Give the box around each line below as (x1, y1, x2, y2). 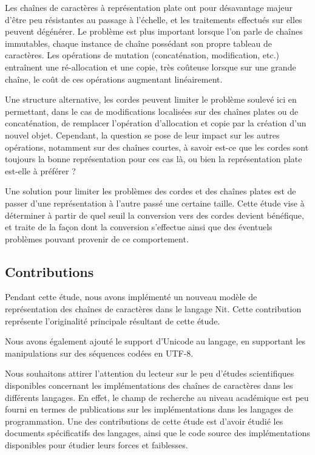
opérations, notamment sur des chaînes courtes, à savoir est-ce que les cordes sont (5, 140, 309, 153)
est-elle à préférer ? (5, 164, 76, 177)
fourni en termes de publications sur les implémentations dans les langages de (5, 403, 293, 416)
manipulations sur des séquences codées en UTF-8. (5, 346, 194, 359)
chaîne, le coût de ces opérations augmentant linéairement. (5, 72, 223, 85)
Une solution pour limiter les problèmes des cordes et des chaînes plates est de (5, 185, 296, 197)
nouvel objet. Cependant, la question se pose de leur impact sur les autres (5, 128, 280, 141)
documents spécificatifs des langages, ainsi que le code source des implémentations (5, 426, 310, 439)
